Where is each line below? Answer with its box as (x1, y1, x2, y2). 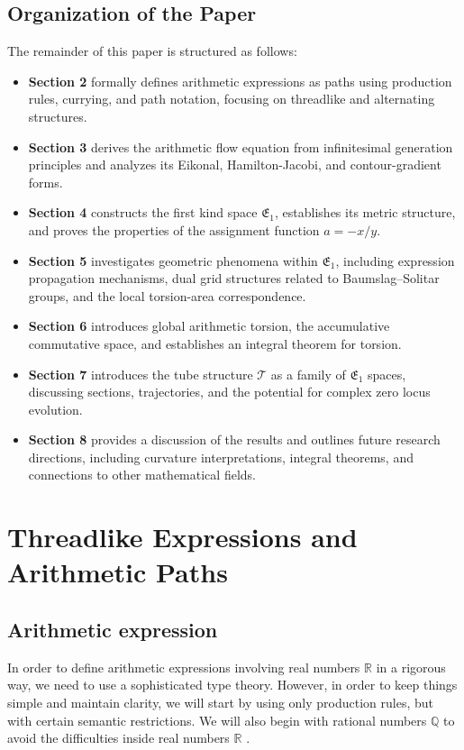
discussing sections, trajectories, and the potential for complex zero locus (28, 382, 431, 401)
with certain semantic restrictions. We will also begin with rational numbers (7, 710, 427, 729)
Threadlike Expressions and (7, 518, 358, 555)
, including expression (335, 251, 455, 270)
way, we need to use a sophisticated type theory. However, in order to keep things (7, 675, 458, 694)
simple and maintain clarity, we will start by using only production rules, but (7, 693, 434, 712)
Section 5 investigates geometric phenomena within (28, 251, 318, 270)
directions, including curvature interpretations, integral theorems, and (28, 447, 414, 466)
